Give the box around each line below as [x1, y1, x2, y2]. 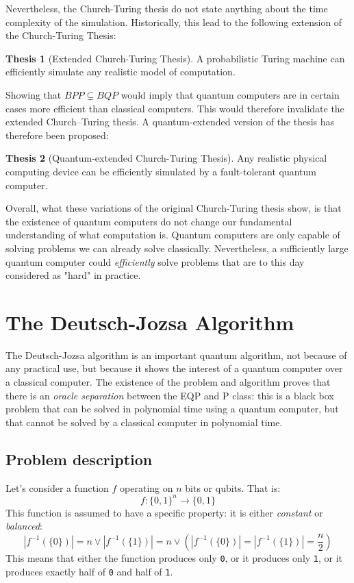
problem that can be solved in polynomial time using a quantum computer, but [5, 401, 339, 416]
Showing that [5, 87, 62, 101]
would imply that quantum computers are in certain [121, 87, 340, 101]
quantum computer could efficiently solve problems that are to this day [5, 254, 305, 269]
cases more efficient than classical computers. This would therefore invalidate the [5, 101, 344, 115]
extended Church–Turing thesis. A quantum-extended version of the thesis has [5, 114, 335, 129]
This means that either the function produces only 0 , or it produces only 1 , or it [5, 550, 343, 565]
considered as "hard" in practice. [5, 268, 141, 282]
